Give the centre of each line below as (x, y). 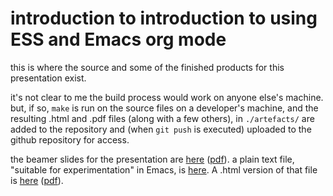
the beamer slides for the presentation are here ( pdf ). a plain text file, (152, 159)
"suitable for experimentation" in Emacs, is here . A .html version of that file (164, 169)
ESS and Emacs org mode (118, 39)
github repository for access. (70, 139)
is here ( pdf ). (37, 180)
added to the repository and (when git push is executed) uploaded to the (161, 129)
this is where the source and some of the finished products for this (147, 67)
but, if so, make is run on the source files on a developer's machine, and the (164, 108)
